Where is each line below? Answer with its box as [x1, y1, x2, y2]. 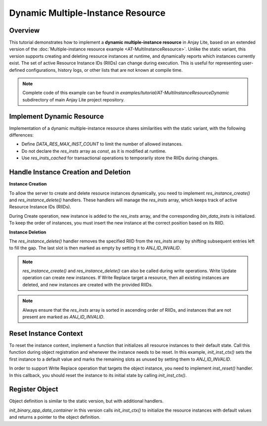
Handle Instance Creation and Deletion [9, 168, 131, 177]
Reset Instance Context [9, 329, 83, 337]
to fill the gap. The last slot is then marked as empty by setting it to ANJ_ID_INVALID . [9, 245, 181, 251]
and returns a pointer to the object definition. [9, 414, 101, 420]
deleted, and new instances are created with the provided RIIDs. [22, 282, 153, 287]
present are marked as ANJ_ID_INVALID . [22, 314, 105, 320]
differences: [9, 132, 34, 138]
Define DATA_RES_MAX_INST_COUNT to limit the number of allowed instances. [21, 141, 183, 147]
